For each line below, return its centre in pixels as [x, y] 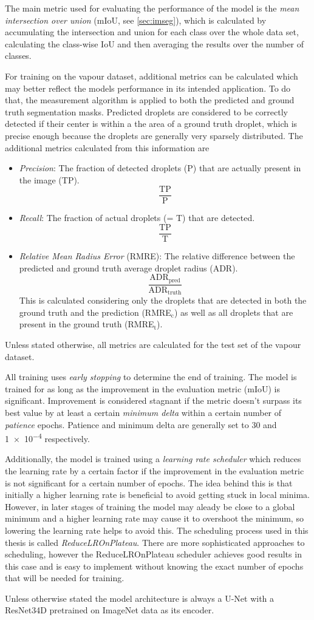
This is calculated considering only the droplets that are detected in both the [163, 300]
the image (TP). [49, 179]
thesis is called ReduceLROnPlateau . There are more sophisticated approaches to [155, 542]
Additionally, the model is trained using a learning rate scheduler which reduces [153, 459]
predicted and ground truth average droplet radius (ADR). [128, 267]
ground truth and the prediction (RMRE [95, 312]
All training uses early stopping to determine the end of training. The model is [151, 377]
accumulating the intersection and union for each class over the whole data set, [152, 32]
